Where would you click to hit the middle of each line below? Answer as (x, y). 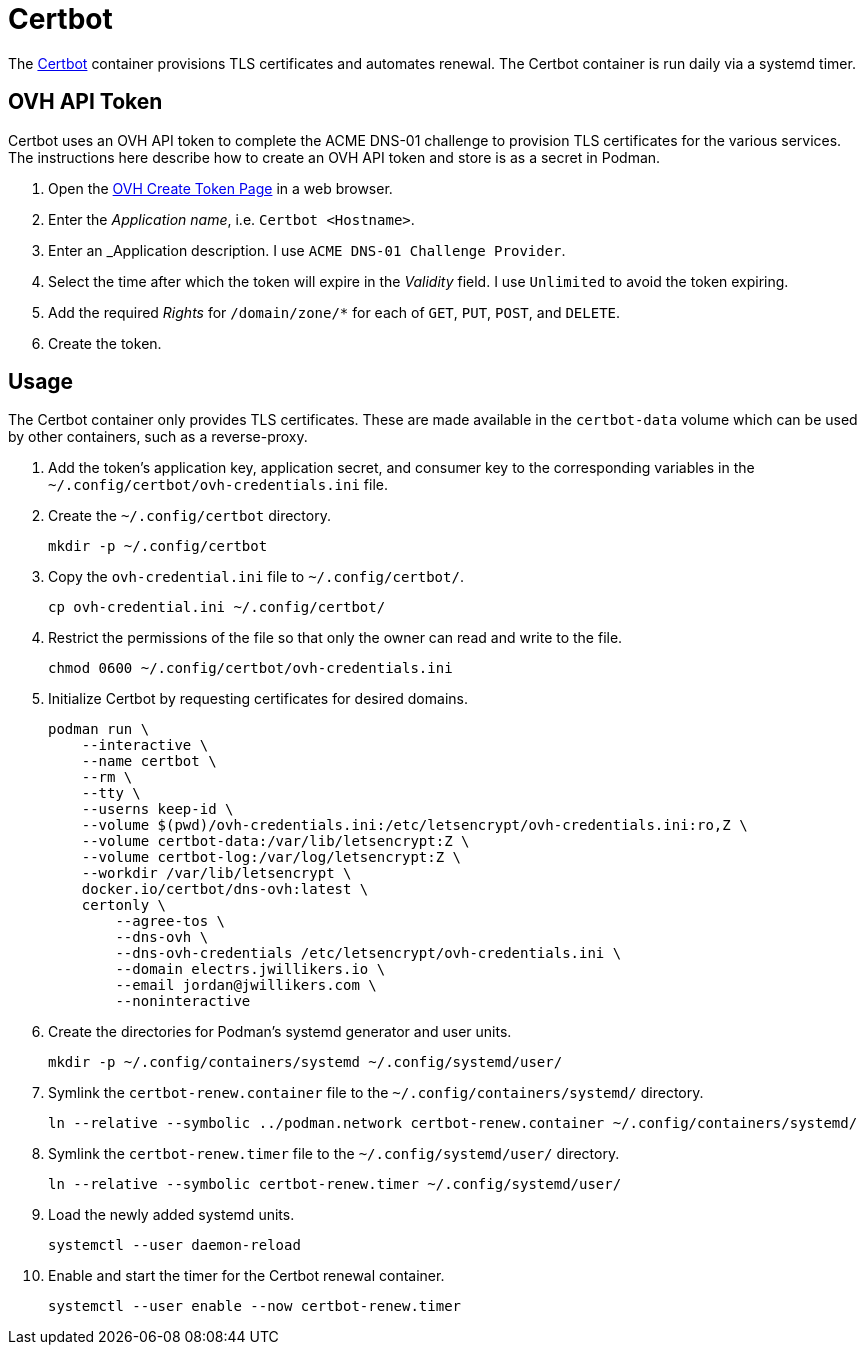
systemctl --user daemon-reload (174, 1245)
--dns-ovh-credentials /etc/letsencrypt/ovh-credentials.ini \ (368, 953)
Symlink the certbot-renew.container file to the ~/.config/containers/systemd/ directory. (376, 1093)
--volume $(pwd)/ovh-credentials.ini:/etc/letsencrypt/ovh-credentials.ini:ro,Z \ (414, 825)
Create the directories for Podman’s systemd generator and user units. (280, 1032)
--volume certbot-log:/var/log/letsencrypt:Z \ (271, 857)
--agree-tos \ (170, 921)
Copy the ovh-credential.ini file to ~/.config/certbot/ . (256, 577)
